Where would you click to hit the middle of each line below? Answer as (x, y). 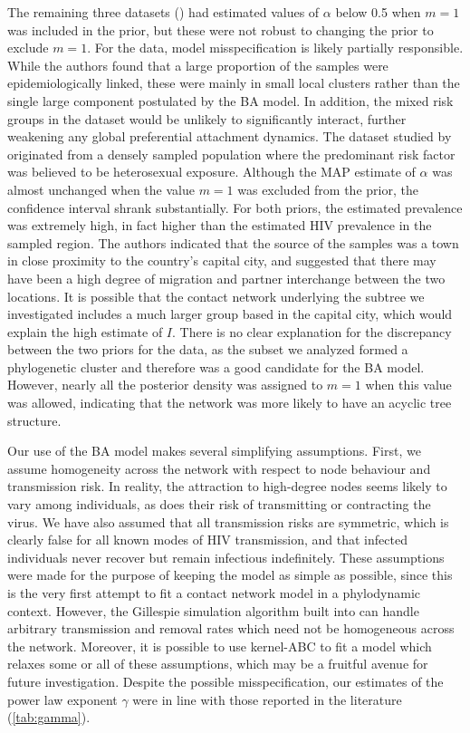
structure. (34, 420)
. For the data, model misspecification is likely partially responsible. (275, 48)
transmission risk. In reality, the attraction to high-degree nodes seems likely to (227, 486)
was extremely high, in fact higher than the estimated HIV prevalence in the (220, 225)
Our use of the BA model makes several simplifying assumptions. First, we (214, 451)
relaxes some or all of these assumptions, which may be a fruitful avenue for (218, 664)
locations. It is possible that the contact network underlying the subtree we (216, 296)
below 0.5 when (378, 12)
